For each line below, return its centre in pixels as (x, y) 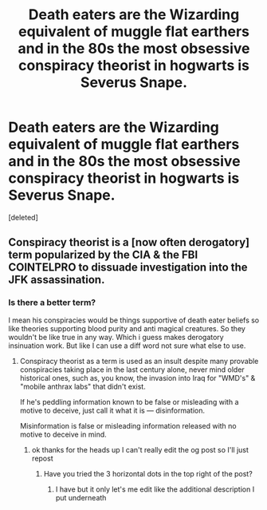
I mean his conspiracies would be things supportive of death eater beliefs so (134, 320)
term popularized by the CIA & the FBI (103, 255)
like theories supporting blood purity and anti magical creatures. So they (127, 328)
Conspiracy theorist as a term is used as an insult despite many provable (139, 361)
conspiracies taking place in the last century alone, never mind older (132, 370)
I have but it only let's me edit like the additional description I (155, 489)
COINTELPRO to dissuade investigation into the (128, 268)
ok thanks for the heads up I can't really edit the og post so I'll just (140, 449)
